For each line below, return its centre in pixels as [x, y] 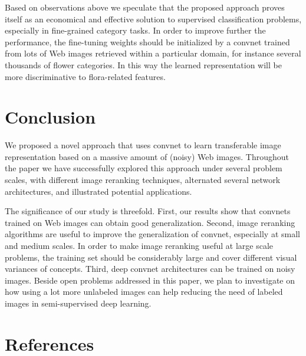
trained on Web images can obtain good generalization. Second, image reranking [150, 222]
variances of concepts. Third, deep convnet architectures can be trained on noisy [150, 269]
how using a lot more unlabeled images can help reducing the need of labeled [144, 292]
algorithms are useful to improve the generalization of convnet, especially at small [152, 234]
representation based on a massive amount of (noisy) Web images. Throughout [147, 156]
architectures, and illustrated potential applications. [98, 191]
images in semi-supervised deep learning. [78, 303]
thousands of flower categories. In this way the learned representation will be [143, 64]
